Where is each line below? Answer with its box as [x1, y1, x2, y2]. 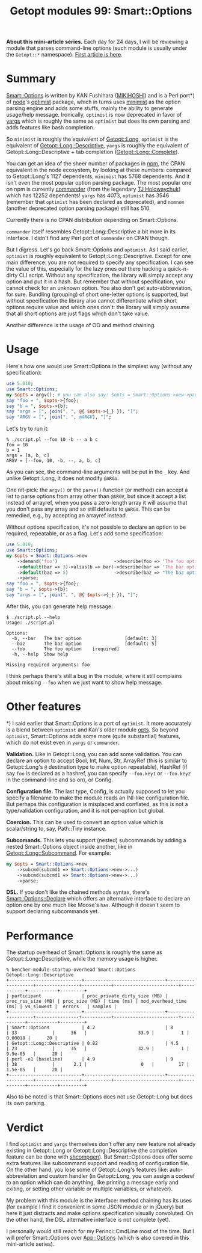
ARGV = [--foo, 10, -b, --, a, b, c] [6, 458, 101, 464]
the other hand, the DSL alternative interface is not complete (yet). [6, 1216, 171, 1224]
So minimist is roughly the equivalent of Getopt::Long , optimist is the [6, 135, 179, 143]
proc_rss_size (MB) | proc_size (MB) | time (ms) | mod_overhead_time [6, 999, 187, 1005]
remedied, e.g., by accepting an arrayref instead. [6, 512, 127, 519]
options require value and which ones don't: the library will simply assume [6, 304, 190, 311]
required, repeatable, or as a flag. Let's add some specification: [6, 530, 164, 537]
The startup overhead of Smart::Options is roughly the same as [6, 949, 162, 956]
